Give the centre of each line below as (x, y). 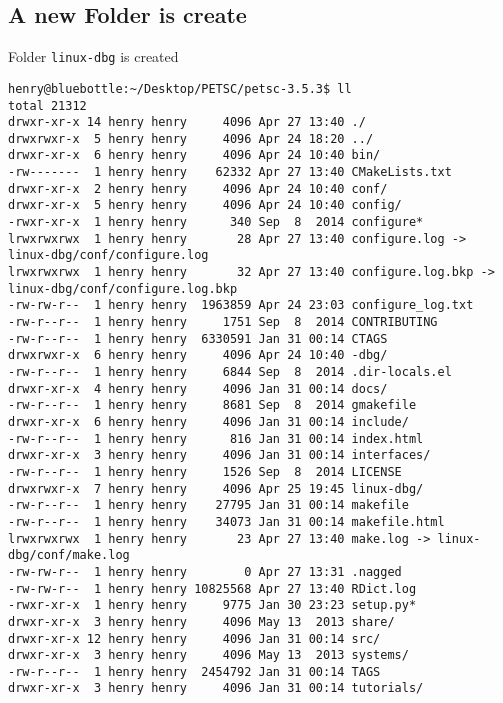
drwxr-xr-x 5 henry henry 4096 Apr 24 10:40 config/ (205, 205)
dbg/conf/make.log (69, 555)
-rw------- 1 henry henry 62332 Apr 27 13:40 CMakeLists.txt (230, 172)
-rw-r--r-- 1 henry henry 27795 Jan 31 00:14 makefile (208, 505)
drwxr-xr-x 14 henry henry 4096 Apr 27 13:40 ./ (187, 122)
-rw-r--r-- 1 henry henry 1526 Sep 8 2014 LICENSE (205, 471)
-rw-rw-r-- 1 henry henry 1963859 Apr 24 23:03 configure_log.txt (241, 305)
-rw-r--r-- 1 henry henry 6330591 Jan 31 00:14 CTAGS (198, 338)
